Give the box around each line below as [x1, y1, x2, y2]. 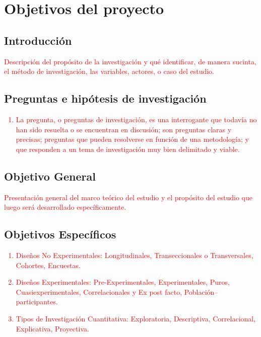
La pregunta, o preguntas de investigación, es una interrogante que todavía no [16, 114, 257, 124]
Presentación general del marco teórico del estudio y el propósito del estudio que [4, 192, 253, 202]
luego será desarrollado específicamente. [4, 202, 126, 212]
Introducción [4, 32, 72, 48]
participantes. [16, 296, 58, 307]
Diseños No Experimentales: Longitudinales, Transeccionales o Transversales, [16, 249, 253, 260]
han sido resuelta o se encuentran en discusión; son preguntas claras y [16, 124, 232, 134]
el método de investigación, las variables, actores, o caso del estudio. [4, 66, 214, 76]
